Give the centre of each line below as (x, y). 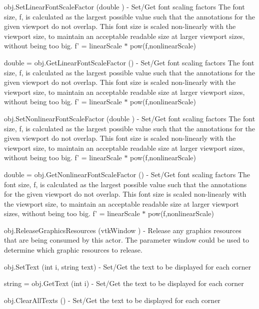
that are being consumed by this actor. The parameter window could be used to (126, 240)
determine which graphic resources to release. (73, 250)
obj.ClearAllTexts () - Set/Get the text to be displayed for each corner (112, 300)
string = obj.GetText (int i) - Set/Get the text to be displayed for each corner (124, 283)
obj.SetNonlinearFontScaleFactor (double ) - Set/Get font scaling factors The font (130, 118)
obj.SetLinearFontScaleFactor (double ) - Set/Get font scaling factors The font (124, 6)
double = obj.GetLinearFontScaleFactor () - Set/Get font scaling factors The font (129, 62)
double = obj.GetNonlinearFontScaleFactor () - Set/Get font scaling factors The (127, 174)
